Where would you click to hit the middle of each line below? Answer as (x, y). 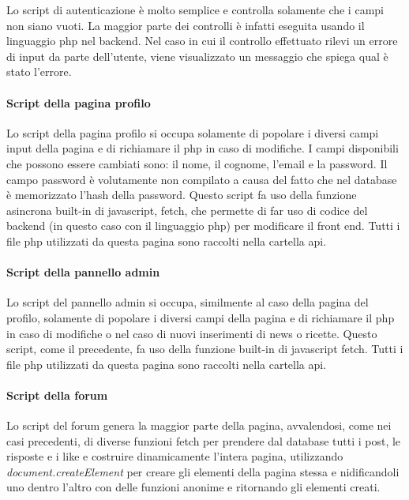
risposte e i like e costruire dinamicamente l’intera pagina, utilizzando (175, 456)
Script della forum (57, 395)
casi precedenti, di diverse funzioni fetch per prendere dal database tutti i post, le (204, 440)
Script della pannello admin (83, 272)
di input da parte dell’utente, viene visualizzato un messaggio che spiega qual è (197, 56)
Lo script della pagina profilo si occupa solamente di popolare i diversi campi (193, 132)
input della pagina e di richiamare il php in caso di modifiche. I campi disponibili (203, 148)
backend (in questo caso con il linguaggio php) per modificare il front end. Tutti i (203, 226)
